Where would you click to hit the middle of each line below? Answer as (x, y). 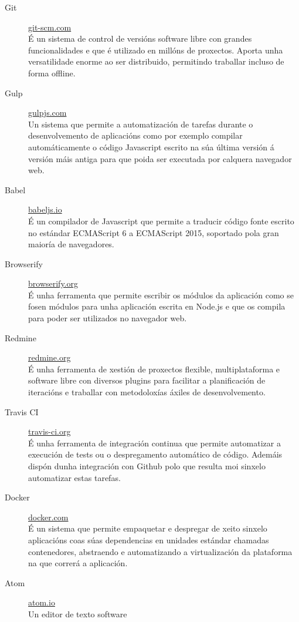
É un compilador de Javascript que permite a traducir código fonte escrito (161, 221)
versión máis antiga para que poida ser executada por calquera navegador (160, 158)
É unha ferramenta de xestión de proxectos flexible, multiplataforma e (154, 369)
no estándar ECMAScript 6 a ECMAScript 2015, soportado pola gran (154, 232)
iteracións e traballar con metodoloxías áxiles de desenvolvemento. (147, 392)
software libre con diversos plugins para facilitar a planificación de (147, 380)
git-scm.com (50, 27)
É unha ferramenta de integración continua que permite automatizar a (154, 443)
